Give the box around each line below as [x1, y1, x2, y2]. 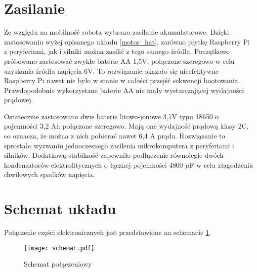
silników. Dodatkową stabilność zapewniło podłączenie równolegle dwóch [4, 150, 224, 160]
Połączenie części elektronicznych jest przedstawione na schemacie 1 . [4, 227, 211, 237]
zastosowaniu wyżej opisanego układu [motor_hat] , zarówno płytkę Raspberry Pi [4, 36, 250, 46]
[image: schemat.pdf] [24, 244, 95, 252]
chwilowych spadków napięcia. [4, 169, 95, 180]
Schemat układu [4, 198, 116, 219]
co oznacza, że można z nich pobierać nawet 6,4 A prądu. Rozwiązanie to [4, 131, 225, 141]
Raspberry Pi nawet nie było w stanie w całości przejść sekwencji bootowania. [4, 75, 240, 86]
